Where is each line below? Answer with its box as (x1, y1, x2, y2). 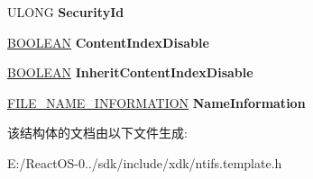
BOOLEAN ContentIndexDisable (7, 32, 209, 51)
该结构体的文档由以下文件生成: (7, 123, 188, 142)
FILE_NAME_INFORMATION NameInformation (7, 93, 306, 112)
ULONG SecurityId (7, 3, 124, 21)
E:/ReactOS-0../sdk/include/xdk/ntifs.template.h (7, 153, 282, 172)
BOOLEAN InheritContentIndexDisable (7, 63, 253, 82)
